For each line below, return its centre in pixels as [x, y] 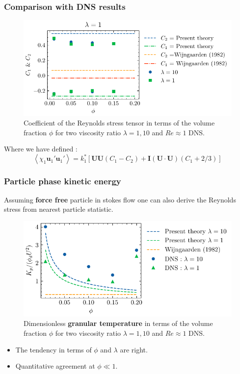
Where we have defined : [41, 149]
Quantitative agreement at [55, 366]
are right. [134, 349]
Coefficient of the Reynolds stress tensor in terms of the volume [119, 123]
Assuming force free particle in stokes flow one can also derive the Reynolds [120, 199]
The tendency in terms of [53, 349]
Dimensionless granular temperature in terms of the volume [118, 323]
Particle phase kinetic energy [63, 181]
